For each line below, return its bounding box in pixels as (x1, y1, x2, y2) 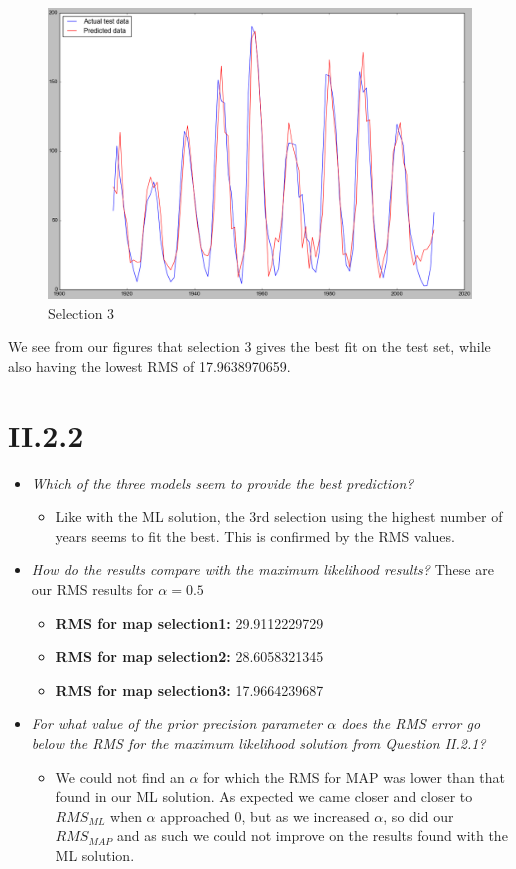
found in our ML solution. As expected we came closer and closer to (55, 786, 473, 807)
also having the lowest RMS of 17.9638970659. (8, 355, 291, 376)
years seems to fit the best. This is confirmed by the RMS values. (55, 525, 455, 546)
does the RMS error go (341, 713, 481, 734)
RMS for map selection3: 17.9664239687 (55, 679, 324, 700)
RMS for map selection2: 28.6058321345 (55, 646, 324, 667)
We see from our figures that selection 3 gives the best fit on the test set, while (8, 336, 491, 357)
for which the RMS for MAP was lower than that (203, 766, 506, 787)
